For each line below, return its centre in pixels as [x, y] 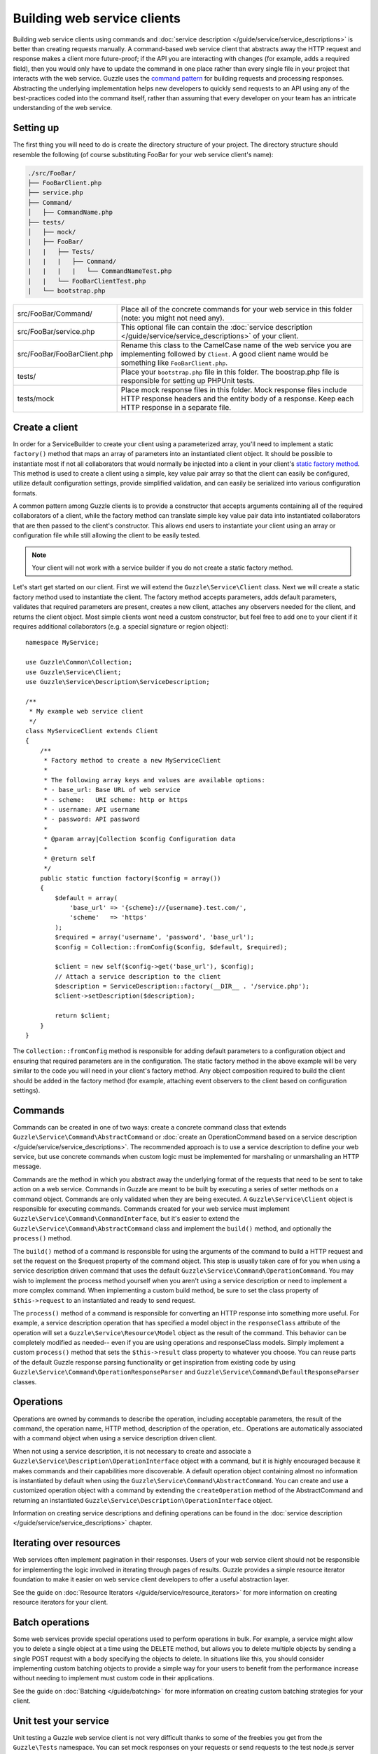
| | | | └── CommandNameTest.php [100, 271]
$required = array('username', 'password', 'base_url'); [155, 937]
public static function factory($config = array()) [130, 878]
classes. [25, 1381]
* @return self [70, 858]
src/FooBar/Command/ [55, 314]
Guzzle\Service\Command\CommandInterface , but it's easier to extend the [126, 1219]
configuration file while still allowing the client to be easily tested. [107, 535]
